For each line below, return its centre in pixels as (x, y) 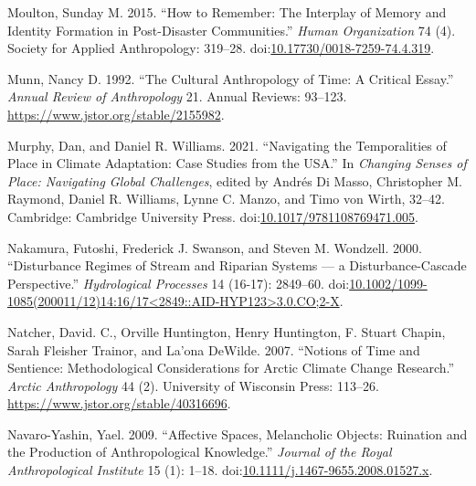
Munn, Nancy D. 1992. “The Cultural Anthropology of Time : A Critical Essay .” (231, 78)
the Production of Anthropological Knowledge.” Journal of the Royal (200, 452)
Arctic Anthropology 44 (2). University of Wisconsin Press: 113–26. (193, 385)
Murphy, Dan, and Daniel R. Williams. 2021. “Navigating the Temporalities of (227, 145)
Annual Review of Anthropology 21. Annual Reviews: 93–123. (177, 96)
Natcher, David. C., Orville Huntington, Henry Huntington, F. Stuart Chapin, (227, 331)
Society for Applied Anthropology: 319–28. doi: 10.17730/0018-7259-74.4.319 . (221, 48)
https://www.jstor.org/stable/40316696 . (119, 403)
